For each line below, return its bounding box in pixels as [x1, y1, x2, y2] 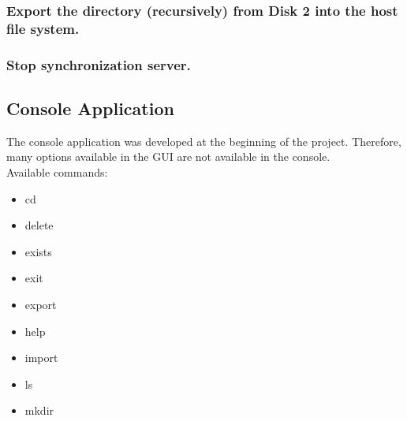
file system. [6, 18, 80, 38]
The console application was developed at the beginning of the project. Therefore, [6, 132, 401, 149]
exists [24, 243, 52, 259]
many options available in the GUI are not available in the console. [6, 148, 330, 165]
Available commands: [6, 164, 108, 180]
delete [24, 217, 54, 233]
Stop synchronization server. [6, 54, 191, 74]
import [24, 349, 58, 366]
